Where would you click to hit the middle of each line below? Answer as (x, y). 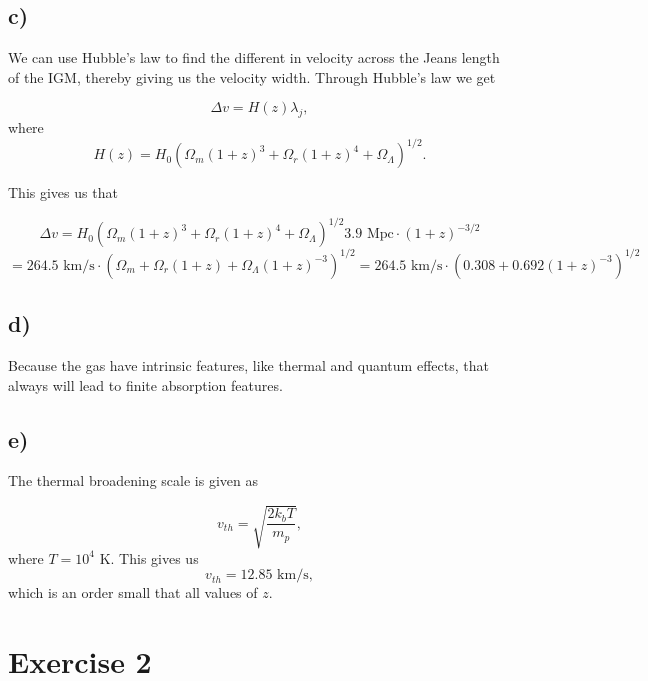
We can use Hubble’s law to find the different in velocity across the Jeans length (254, 57)
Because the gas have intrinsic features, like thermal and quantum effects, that (248, 365)
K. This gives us (149, 557)
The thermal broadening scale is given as (133, 480)
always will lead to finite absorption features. (145, 384)
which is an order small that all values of (133, 592)
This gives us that (63, 192)
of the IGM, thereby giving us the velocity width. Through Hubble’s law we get (252, 76)
